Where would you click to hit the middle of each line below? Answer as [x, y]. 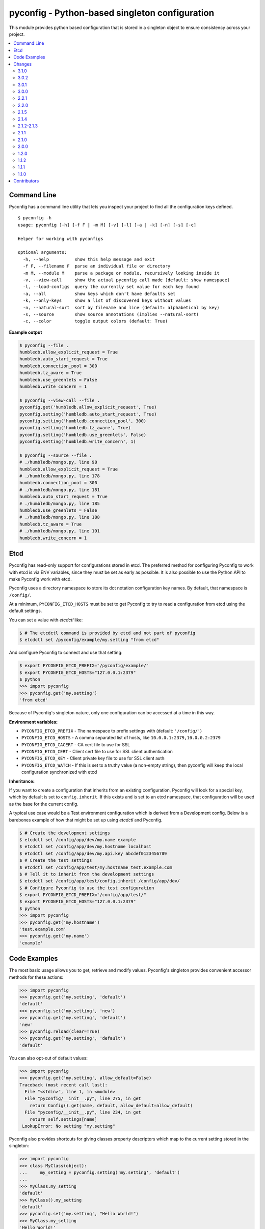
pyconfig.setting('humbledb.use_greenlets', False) [83, 435]
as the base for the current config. [44, 804]
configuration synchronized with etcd [59, 772]
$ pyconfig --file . [44, 345]
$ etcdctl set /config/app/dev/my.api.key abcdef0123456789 [93, 853]
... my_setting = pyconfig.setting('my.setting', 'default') [100, 1173]
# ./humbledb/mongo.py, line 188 [60, 517]
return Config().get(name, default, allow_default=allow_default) [111, 1105]
